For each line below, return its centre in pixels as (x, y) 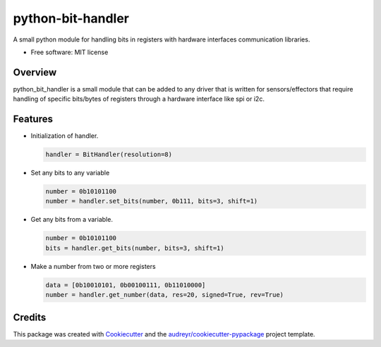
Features (33, 119)
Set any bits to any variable (70, 173)
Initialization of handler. (65, 136)
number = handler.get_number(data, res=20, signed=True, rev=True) (165, 295)
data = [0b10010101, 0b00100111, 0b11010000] (126, 285)
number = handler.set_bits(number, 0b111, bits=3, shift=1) (152, 201)
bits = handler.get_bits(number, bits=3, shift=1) (135, 248)
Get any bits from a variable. (72, 220)
